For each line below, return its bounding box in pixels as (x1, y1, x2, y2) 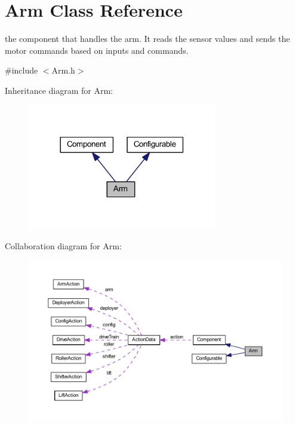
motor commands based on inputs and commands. (5, 44, 189, 56)
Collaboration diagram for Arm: (5, 239, 122, 252)
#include (5, 64, 38, 77)
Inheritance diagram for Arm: (5, 84, 113, 96)
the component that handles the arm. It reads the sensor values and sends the (5, 32, 290, 45)
